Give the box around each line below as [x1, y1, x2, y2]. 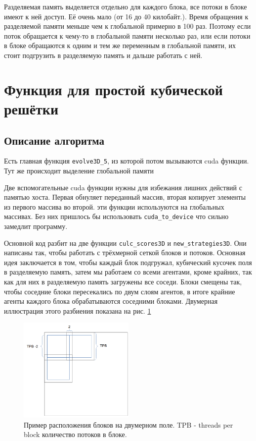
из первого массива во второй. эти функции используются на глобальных [4, 201, 224, 212]
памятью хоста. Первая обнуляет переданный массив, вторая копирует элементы [4, 192, 246, 202]
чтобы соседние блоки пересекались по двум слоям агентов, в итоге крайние [4, 286, 235, 296]
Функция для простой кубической [4, 79, 223, 99]
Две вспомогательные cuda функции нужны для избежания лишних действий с [4, 182, 242, 192]
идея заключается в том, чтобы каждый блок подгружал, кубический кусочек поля [4, 257, 252, 267]
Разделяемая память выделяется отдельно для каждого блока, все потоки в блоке [4, 1, 247, 11]
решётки [4, 98, 59, 118]
